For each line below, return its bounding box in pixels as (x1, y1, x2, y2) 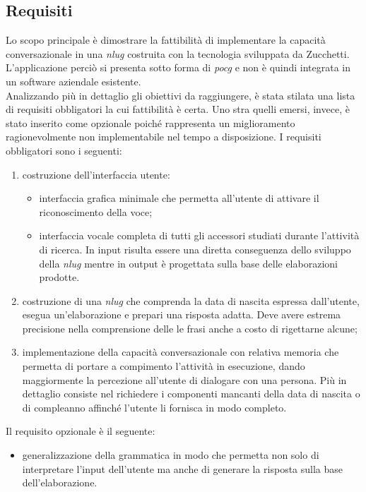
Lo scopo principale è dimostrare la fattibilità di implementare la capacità (6, 32, 326, 47)
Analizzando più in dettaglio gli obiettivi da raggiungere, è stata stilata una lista (6, 88, 355, 102)
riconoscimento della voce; (39, 204, 153, 219)
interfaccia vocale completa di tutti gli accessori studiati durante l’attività (39, 228, 360, 243)
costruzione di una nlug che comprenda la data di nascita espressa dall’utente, (22, 293, 360, 308)
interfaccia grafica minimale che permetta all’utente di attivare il (39, 191, 319, 205)
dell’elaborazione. (22, 475, 98, 490)
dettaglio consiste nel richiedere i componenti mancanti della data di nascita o (22, 386, 360, 401)
